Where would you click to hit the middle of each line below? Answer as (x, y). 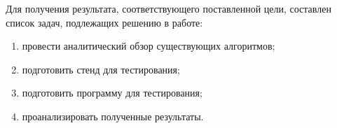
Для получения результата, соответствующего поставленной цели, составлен (168, 8)
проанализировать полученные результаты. (113, 116)
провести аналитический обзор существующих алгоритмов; (149, 46)
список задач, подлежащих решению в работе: (104, 22)
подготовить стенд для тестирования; (101, 69)
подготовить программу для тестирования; (112, 93)
